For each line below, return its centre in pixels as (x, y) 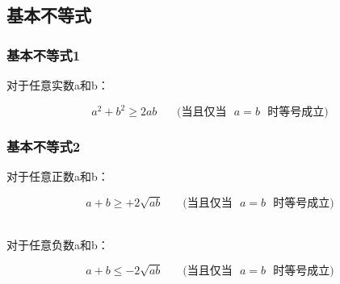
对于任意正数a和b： (58, 176)
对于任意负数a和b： (58, 244)
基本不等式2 (44, 146)
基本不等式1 (44, 54)
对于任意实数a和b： (58, 85)
